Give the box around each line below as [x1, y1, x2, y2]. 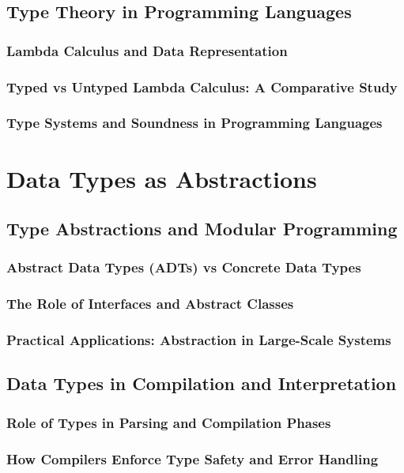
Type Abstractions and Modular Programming [6, 216, 398, 241]
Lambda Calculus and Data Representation [6, 40, 288, 60]
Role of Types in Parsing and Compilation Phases [6, 412, 331, 432]
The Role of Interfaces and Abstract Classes [6, 294, 294, 313]
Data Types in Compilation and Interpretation [6, 371, 397, 396]
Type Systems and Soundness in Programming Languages [6, 113, 383, 133]
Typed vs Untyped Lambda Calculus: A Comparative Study [6, 77, 398, 96]
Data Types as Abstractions [6, 162, 317, 194]
